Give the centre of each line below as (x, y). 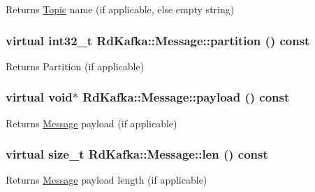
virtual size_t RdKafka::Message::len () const (137, 154)
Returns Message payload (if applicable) (91, 123)
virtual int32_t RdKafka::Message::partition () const (158, 40)
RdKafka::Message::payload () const (186, 97)
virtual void (39, 97)
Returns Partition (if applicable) (75, 66)
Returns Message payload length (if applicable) (107, 180)
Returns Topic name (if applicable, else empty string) (120, 9)
